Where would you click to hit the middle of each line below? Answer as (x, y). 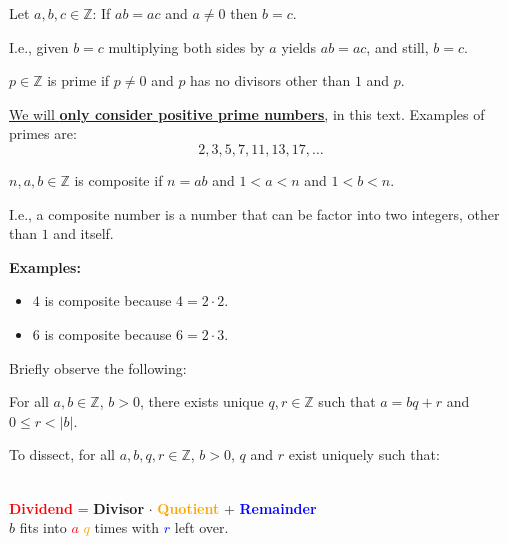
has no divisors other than (270, 80)
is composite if (118, 179)
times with (127, 527)
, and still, (397, 46)
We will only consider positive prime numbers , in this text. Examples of (247, 113)
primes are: (43, 133)
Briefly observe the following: (98, 367)
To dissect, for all (62, 454)
